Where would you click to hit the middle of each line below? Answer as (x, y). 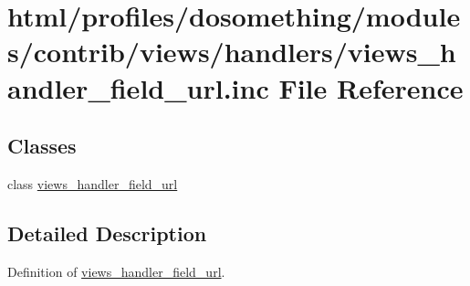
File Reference (371, 87)
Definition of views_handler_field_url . (116, 271)
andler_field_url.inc (138, 87)
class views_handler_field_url (93, 183)
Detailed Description (107, 233)
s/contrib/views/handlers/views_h (232, 52)
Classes (42, 146)
